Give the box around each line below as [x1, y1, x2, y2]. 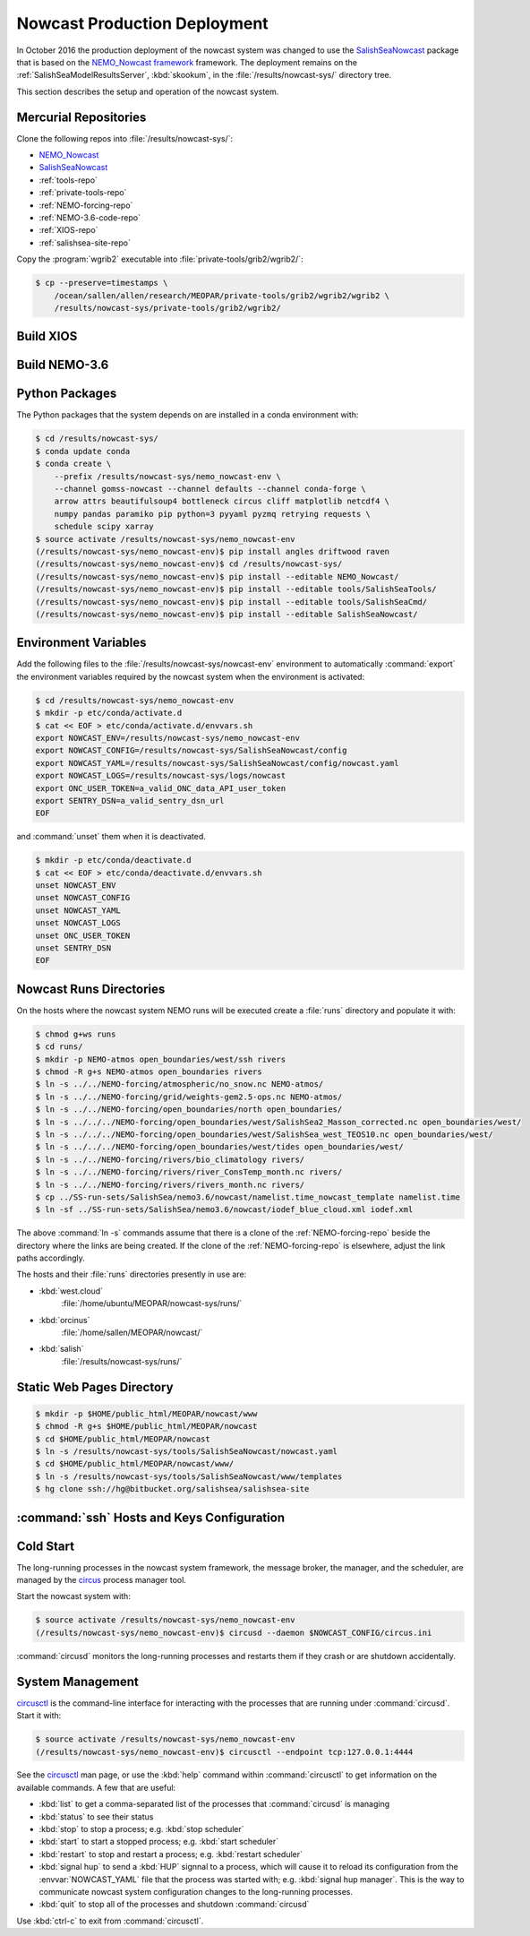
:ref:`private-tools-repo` [38, 187, 127, 198]
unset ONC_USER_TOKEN [35, 930, 131, 941]
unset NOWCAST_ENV [35, 881, 116, 891]
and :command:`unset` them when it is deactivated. [16, 831, 206, 842]
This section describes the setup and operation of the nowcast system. [16, 86, 279, 97]
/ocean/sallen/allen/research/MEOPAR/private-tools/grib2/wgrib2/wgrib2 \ [54, 290, 389, 300]
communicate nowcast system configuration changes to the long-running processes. [38, 1887, 354, 1897]
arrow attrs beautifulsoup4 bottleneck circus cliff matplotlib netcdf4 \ [54, 496, 389, 506]
